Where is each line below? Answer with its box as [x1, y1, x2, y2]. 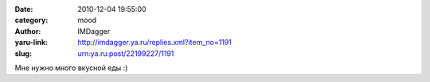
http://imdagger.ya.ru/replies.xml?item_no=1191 [77, 38, 233, 47]
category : [14, 16, 49, 25]
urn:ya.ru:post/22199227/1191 [77, 48, 174, 58]
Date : [14, 5, 33, 13]
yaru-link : [14, 38, 48, 47]
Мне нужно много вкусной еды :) [14, 63, 128, 73]
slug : [14, 48, 32, 58]
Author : [14, 26, 41, 35]
